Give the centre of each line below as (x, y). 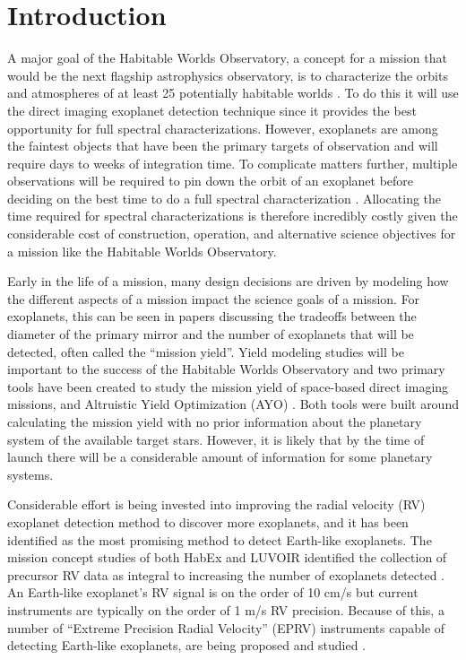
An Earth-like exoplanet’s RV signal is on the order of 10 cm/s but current (213, 592)
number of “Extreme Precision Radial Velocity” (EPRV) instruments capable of (226, 627)
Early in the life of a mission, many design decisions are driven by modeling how (228, 281)
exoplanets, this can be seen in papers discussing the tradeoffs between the (212, 316)
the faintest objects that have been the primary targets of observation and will (223, 146)
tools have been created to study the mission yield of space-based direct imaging (228, 386)
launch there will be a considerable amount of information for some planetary (220, 457)
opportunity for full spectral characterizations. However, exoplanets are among (223, 128)
